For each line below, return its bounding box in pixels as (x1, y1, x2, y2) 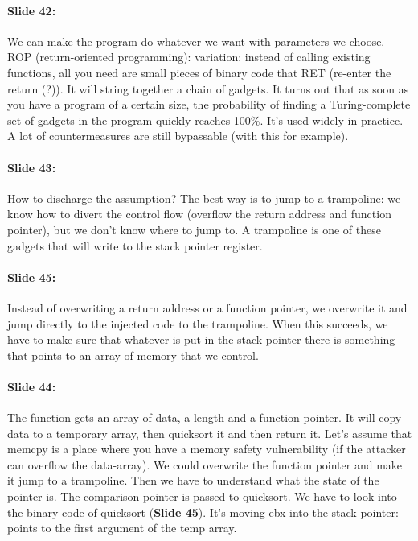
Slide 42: (7, 2, 56, 19)
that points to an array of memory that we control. (7, 346, 259, 363)
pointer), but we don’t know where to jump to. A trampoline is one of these (7, 221, 381, 237)
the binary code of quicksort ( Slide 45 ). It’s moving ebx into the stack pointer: (7, 503, 399, 520)
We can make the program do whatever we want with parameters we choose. (7, 32, 385, 49)
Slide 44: (7, 378, 56, 394)
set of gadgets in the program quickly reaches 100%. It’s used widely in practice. (7, 111, 404, 128)
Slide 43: (7, 159, 56, 176)
